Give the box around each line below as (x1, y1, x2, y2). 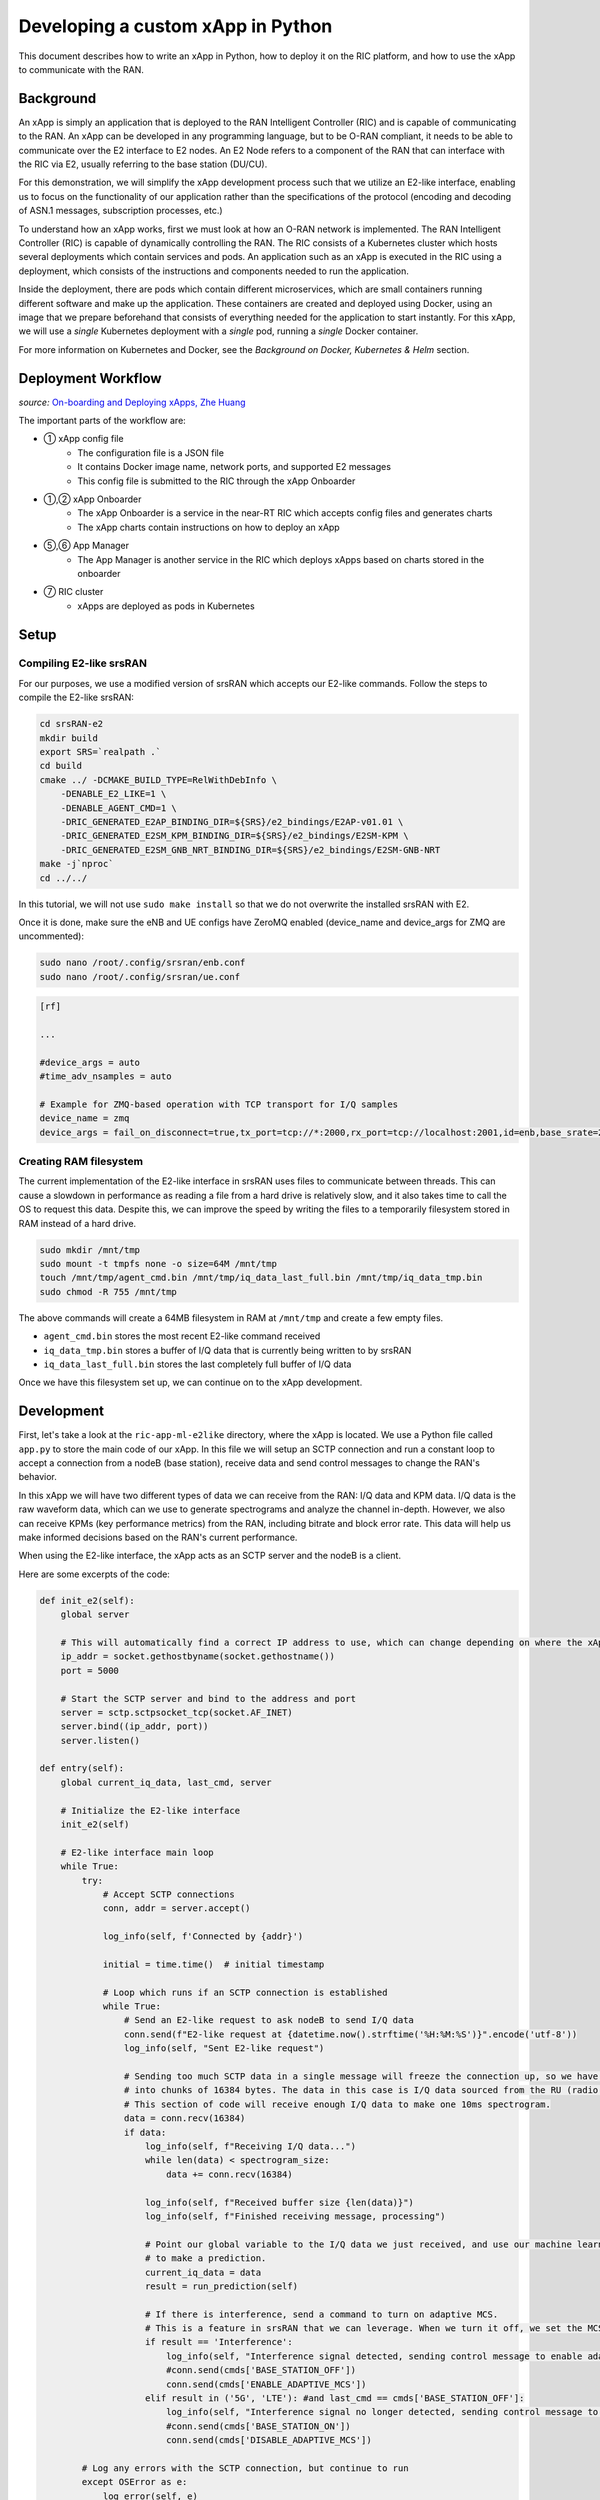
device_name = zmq (39, 1113, 130, 1124)
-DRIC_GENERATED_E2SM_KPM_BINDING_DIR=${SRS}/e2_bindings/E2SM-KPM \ (60, 830, 409, 842)
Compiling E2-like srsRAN (18, 656, 147, 670)
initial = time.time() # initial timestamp (102, 1958, 325, 1970)
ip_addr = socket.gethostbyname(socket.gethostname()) (60, 1651, 335, 1662)
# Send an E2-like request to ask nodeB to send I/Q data (123, 2015, 415, 2026)
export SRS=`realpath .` (39, 746, 162, 757)
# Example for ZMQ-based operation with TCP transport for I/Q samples (39, 1098, 399, 1110)
